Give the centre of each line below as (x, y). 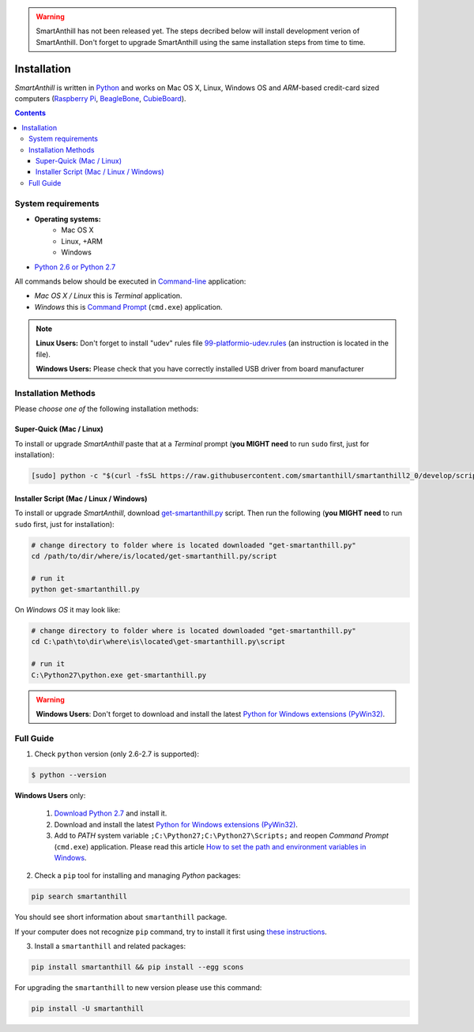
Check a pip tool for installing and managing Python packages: (137, 876)
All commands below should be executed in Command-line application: (130, 281)
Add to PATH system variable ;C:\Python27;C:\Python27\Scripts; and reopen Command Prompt (221, 836)
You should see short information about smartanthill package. (121, 917)
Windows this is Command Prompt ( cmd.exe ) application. (128, 307)
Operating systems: (68, 219)
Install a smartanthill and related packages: (110, 946)
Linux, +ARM (82, 241)
